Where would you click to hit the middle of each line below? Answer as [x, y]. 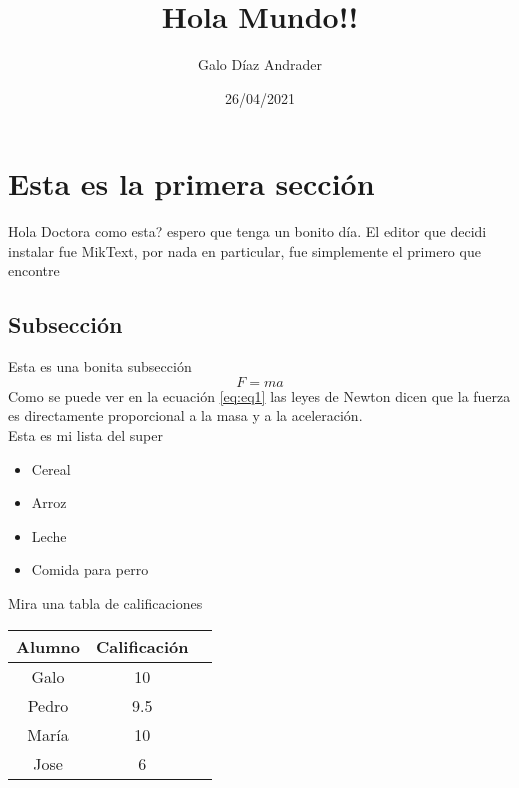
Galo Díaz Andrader [260, 64]
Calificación [142, 646]
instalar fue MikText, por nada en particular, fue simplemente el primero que [244, 250]
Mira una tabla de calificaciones [105, 602]
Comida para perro [90, 569]
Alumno [48, 646]
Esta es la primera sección [191, 183]
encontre [34, 270]
